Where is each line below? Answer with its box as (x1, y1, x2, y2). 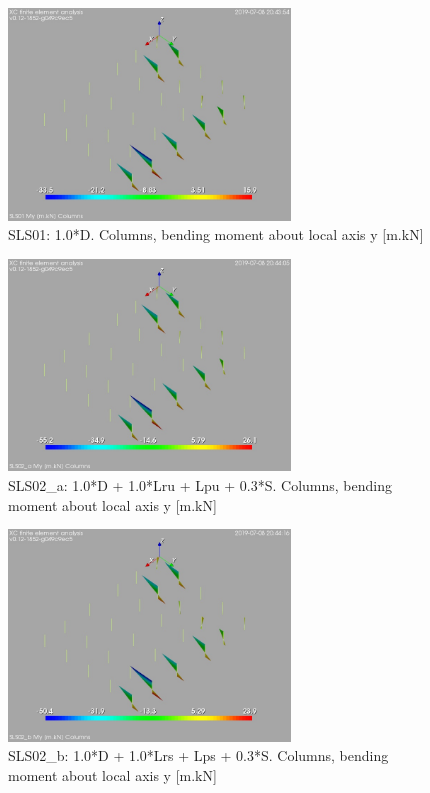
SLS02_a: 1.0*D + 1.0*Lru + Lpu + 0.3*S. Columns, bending (8, 474, 393, 495)
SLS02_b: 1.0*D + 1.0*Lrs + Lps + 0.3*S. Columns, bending (8, 745, 389, 766)
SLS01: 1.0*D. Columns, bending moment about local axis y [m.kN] (8, 224, 424, 245)
